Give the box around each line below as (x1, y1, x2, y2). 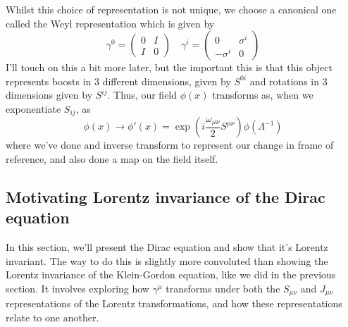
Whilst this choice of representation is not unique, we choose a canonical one (6, 2, 337, 16)
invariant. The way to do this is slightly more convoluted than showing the (6, 253, 328, 268)
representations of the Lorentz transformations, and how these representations (6, 296, 342, 311)
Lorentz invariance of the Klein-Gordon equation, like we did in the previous (6, 267, 336, 282)
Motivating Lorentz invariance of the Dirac (6, 186, 325, 207)
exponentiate (6, 101, 61, 116)
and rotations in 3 (249, 73, 328, 88)
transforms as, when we (212, 87, 313, 102)
